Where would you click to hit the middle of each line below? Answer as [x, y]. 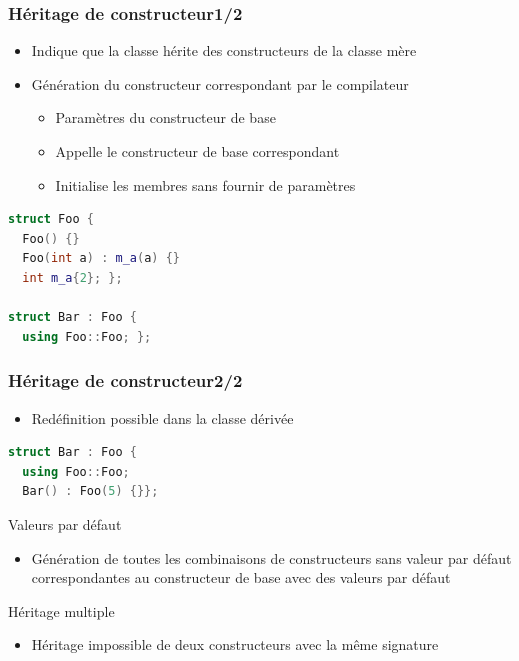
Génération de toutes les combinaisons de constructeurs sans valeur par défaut [271, 557]
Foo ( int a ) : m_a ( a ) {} [101, 258]
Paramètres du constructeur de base [165, 117]
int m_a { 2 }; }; [72, 277]
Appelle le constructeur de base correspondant [197, 151]
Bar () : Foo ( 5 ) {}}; [90, 491]
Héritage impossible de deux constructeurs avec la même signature [235, 644]
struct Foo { [51, 219]
